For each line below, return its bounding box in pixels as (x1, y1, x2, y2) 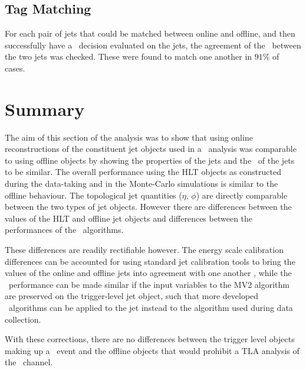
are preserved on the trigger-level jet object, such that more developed (5, 290, 259, 302)
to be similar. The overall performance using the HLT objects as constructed (5, 165, 281, 178)
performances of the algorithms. (5, 223, 124, 236)
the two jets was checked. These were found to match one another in (5, 50, 252, 63)
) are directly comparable (196, 189, 288, 201)
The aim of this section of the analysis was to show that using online (5, 131, 253, 143)
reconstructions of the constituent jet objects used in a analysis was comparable (5, 142, 297, 155)
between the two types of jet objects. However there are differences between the (5, 200, 292, 213)
